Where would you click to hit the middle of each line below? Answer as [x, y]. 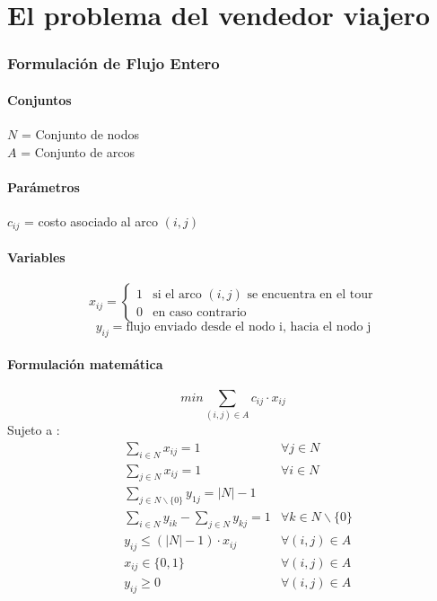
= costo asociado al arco [91, 221]
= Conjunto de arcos [78, 151]
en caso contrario [200, 313]
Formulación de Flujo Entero [114, 63]
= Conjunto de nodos [80, 134]
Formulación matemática [85, 363]
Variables [36, 257]
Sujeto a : [34, 430]
